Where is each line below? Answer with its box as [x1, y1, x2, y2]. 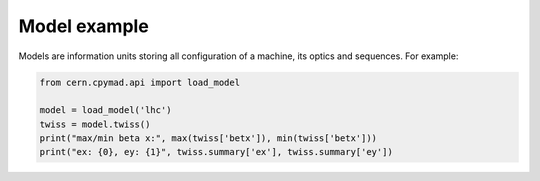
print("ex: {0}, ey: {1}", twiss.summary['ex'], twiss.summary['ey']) [39, 146, 394, 158]
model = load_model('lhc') [39, 105, 172, 116]
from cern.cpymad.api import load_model [39, 76, 240, 88]
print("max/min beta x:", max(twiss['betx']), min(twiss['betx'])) [39, 133, 378, 144]
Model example [18, 15, 149, 37]
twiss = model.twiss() [39, 118, 151, 130]
